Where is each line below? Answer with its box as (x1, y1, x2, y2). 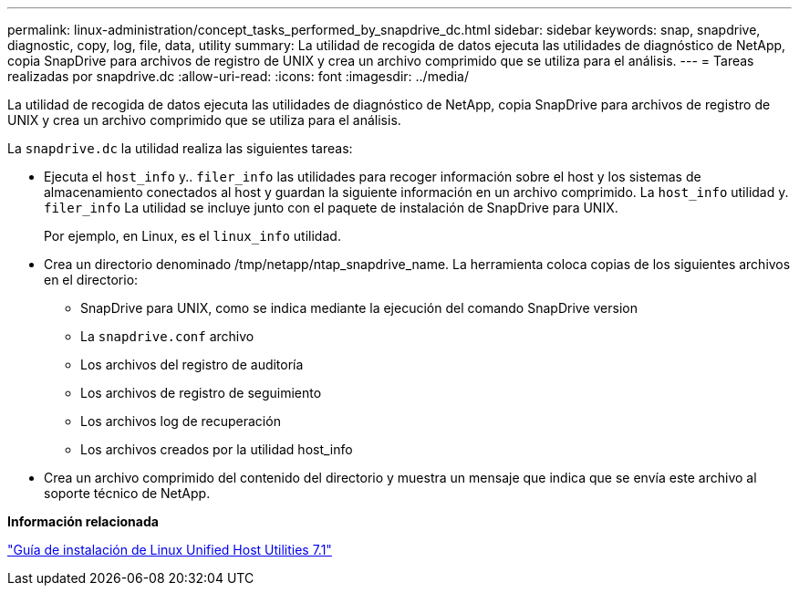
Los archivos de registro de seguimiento (80, 385, 322, 401)
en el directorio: (44, 272, 139, 287)
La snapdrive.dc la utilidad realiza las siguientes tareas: (7, 140, 353, 156)
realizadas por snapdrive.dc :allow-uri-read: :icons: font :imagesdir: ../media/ (7, 68, 469, 84)
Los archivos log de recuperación (80, 413, 281, 429)
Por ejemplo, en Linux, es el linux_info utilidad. (44, 228, 341, 244)
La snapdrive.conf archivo (80, 328, 254, 344)
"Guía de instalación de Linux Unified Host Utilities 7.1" (7, 542, 332, 557)
